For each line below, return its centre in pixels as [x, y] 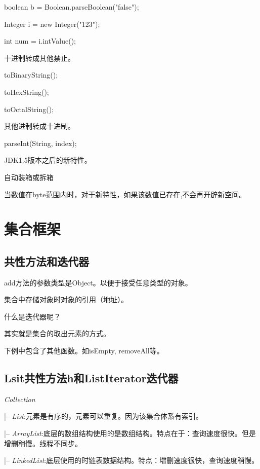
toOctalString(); [29, 109]
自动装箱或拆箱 [29, 177]
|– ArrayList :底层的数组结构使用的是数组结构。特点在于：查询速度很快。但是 [130, 433]
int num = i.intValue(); [40, 41]
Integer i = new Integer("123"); [52, 24]
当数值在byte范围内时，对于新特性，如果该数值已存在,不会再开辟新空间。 [125, 194]
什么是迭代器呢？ [32, 316]
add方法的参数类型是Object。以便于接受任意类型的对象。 [98, 282]
